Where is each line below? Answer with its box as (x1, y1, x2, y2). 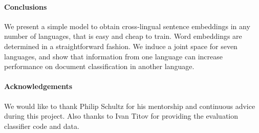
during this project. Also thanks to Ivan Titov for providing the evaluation (4, 110, 239, 121)
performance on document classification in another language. (4, 61, 195, 72)
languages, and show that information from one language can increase (4, 51, 223, 61)
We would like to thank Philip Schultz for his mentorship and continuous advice (4, 100, 255, 111)
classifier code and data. (4, 120, 79, 131)
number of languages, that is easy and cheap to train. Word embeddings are (4, 31, 242, 41)
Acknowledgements (4, 81, 73, 92)
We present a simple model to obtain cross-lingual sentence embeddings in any (4, 20, 250, 31)
